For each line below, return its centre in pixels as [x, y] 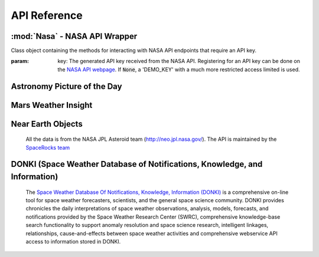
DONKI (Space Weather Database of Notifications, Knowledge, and [137, 164]
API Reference [47, 15]
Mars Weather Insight [52, 105]
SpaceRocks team [48, 147]
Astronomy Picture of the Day [66, 86]
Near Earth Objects [47, 124]
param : [20, 61]
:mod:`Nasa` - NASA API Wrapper [74, 36]
